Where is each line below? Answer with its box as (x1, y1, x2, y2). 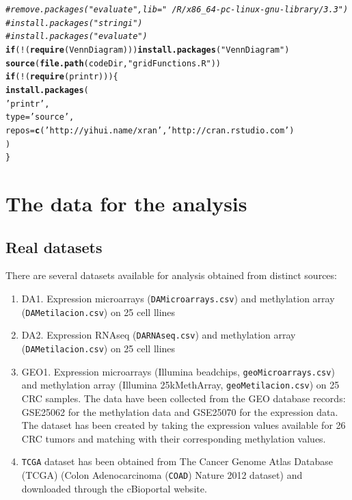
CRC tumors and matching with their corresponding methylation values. (21, 431, 326, 445)
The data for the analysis (5, 189, 247, 218)
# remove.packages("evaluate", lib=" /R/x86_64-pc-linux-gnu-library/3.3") (5, 5, 349, 14)
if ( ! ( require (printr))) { (5, 72, 118, 82)
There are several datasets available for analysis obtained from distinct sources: (5, 268, 337, 282)
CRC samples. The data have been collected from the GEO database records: (21, 391, 346, 405)
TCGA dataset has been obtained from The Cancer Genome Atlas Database (21, 454, 333, 469)
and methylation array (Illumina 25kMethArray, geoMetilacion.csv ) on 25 (21, 378, 340, 392)
